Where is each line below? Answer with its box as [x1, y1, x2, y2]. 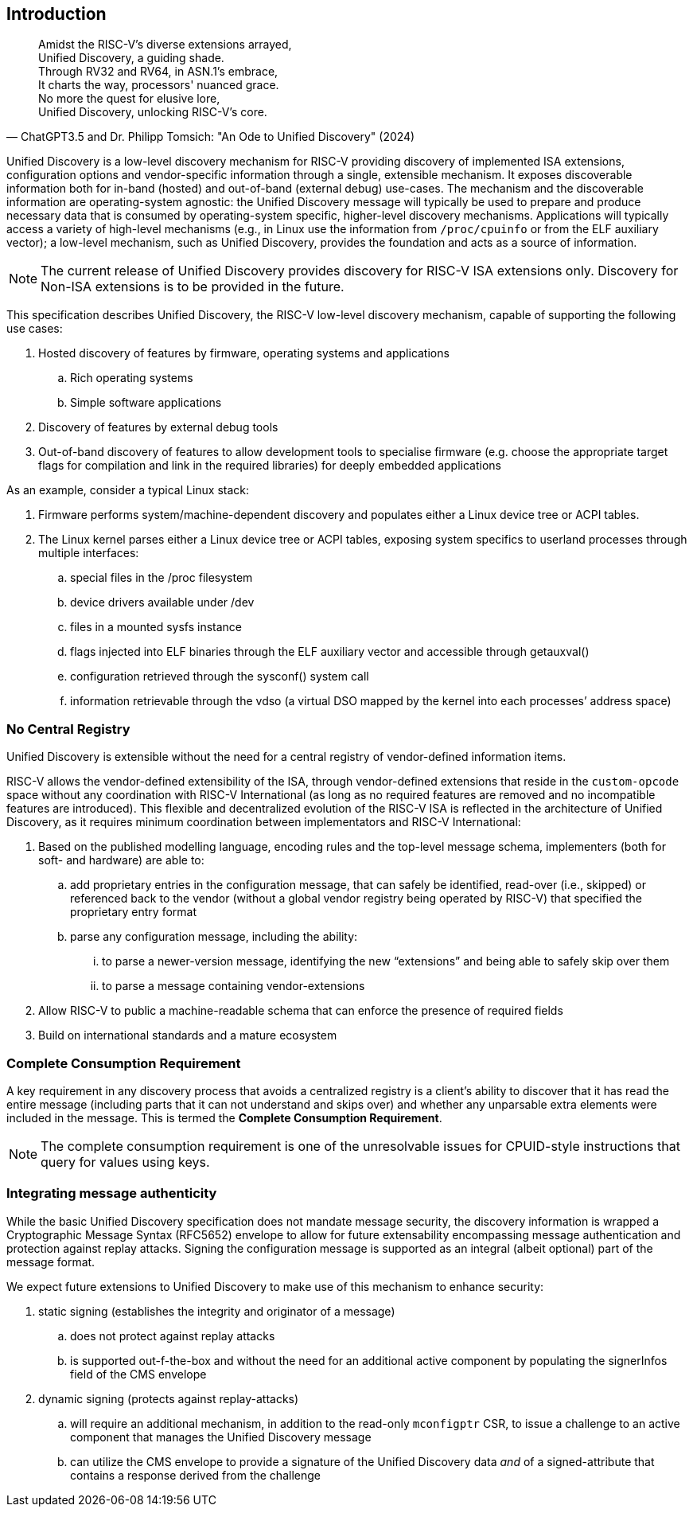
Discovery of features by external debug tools [38, 420, 278, 435]
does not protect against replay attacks [70, 1328, 275, 1343]
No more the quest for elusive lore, [38, 92, 220, 106]
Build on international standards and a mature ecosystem [38, 1028, 337, 1043]
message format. [6, 1254, 95, 1269]
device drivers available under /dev [70, 595, 255, 610]
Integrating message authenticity [6, 1185, 217, 1202]
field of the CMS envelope [70, 1367, 207, 1381]
